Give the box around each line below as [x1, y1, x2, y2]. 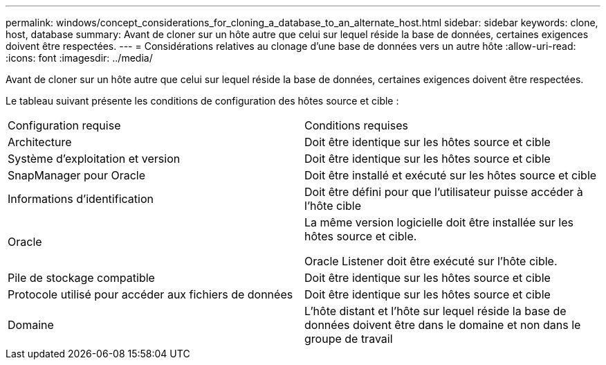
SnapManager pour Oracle [8, 168, 145, 182]
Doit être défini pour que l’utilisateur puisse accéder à [304, 185, 583, 199]
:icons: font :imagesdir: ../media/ [6, 52, 153, 64]
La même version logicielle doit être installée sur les [304, 215, 573, 229]
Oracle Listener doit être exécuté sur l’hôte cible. [304, 254, 558, 268]
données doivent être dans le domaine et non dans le [304, 318, 581, 332]
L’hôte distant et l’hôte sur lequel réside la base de [304, 304, 567, 318]
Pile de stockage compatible [8, 271, 155, 285]
